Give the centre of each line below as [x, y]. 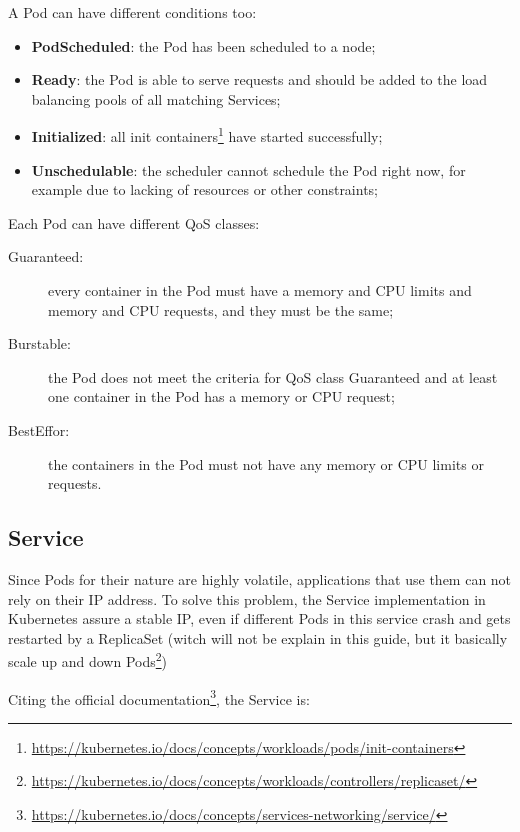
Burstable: [39, 343]
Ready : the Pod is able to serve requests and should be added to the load [259, 79]
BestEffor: [39, 429]
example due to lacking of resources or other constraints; [205, 189]
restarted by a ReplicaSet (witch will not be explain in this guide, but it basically [258, 637]
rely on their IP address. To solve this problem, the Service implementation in [247, 598]
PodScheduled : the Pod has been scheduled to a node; [203, 45]
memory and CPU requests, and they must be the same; [221, 309]
